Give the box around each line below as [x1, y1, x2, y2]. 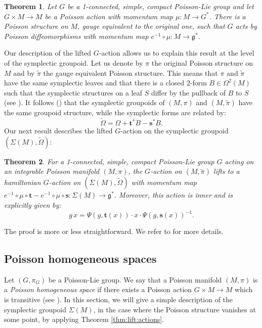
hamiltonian [4, 177, 41, 188]
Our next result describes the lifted [4, 125, 113, 136]
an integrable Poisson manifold [4, 166, 100, 176]
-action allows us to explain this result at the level [99, 48, 254, 58]
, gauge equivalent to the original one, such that [77, 21, 225, 31]
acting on [225, 156, 254, 166]
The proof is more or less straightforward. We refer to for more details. [4, 226, 224, 237]
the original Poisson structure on [151, 57, 253, 68]
